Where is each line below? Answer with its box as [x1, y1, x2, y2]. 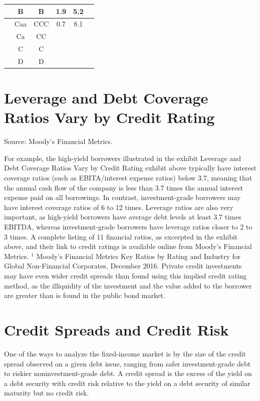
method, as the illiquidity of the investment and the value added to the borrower [4, 280, 252, 290]
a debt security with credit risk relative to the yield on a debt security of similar [4, 377, 250, 388]
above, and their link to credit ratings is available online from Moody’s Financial [4, 241, 252, 251]
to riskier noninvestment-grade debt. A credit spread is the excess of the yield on [4, 368, 252, 378]
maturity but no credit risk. [4, 387, 89, 398]
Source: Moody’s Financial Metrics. [4, 136, 113, 146]
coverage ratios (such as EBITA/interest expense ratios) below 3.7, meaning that [4, 172, 252, 183]
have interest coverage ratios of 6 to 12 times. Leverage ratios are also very [4, 201, 233, 212]
